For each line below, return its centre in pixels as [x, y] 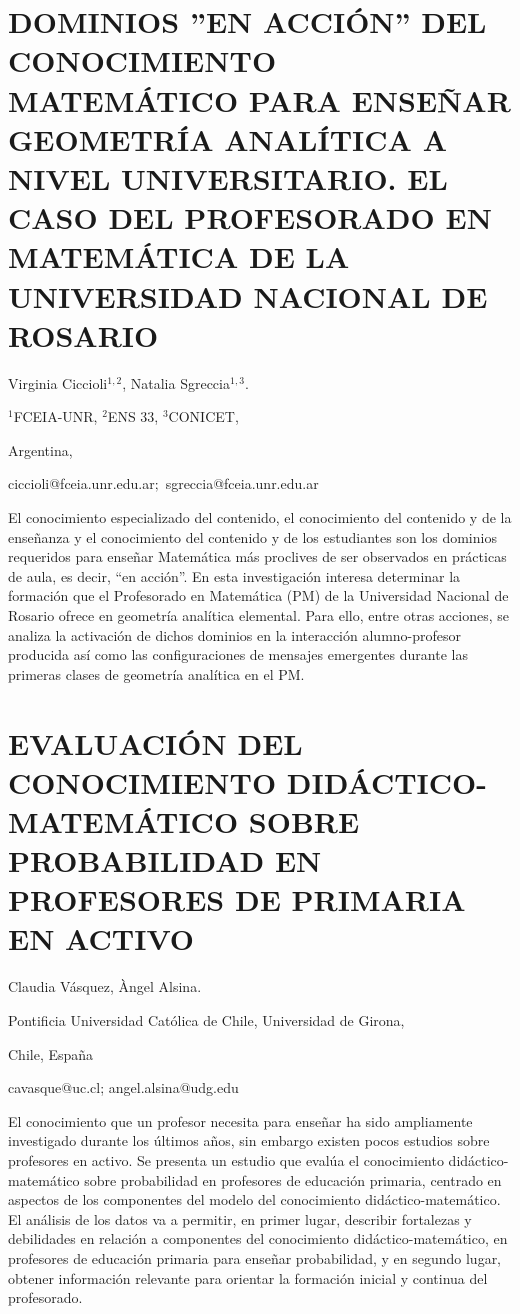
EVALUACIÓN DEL [155, 742]
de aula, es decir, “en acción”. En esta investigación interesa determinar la [234, 575]
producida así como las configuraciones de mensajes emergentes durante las [238, 654]
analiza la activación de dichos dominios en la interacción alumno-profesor [235, 634]
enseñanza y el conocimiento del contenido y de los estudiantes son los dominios [252, 536]
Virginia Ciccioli [58, 382]
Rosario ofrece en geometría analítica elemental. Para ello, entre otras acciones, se [258, 614]
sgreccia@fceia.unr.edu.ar [242, 483]
